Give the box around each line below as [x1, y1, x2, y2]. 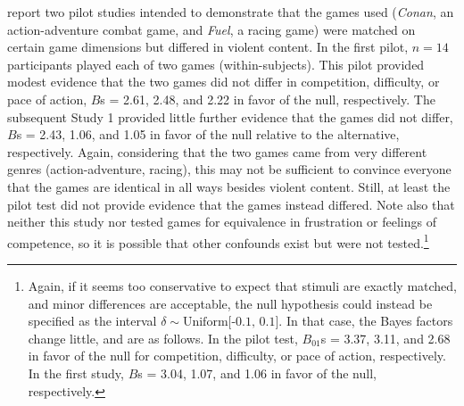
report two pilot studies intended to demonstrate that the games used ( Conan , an [7, 3, 454, 21]
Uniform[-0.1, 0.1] [182, 316, 279, 329]
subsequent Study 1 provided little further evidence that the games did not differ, [7, 107, 453, 126]
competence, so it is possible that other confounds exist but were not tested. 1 [7, 230, 429, 252]
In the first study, [28, 363, 124, 382]
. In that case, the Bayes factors [278, 311, 453, 330]
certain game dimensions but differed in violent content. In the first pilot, [7, 37, 409, 56]
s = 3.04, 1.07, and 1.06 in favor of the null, [137, 363, 377, 382]
